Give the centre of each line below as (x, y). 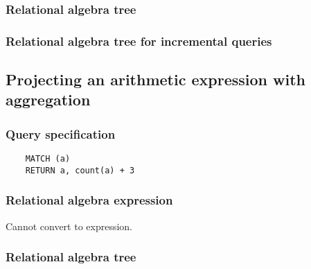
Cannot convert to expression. (69, 226)
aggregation (48, 99)
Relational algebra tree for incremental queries (139, 41)
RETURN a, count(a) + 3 (80, 170)
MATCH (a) (48, 159)
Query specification (61, 133)
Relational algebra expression (89, 200)
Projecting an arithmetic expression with (155, 79)
